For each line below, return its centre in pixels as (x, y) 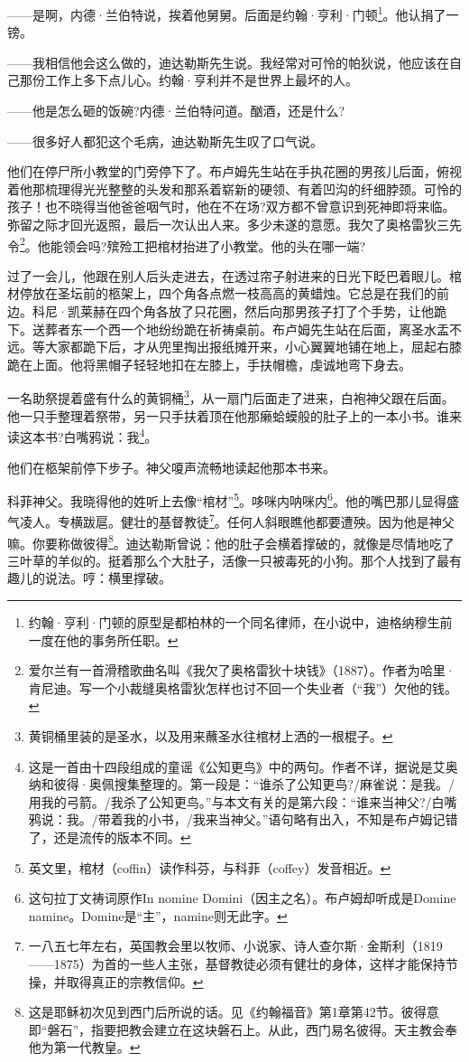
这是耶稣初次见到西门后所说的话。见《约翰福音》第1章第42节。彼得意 (234, 1012)
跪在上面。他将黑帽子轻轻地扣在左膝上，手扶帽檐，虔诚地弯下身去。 (209, 364)
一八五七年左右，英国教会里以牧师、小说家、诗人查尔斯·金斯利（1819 (235, 946)
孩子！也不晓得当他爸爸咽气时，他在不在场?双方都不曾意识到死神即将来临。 (231, 207)
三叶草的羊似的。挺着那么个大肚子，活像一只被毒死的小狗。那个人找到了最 (228, 560)
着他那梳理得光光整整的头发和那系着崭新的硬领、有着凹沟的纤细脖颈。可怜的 (234, 188)
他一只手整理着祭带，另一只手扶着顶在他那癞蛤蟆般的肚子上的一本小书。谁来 (234, 415)
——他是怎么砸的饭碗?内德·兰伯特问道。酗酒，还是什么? (176, 111)
